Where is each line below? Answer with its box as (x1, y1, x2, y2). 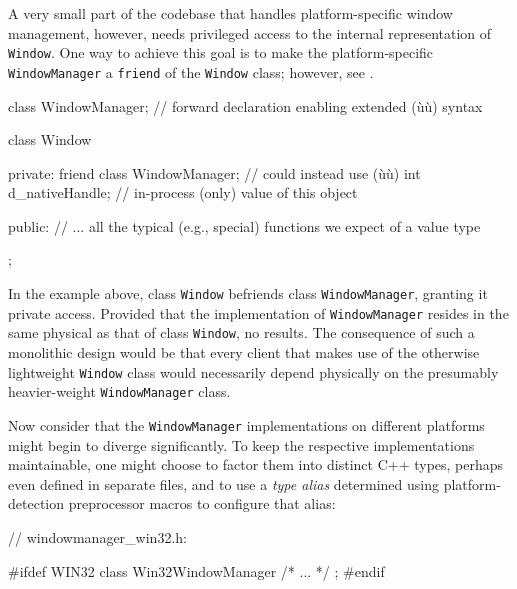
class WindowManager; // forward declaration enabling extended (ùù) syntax (8, 95, 483, 116)
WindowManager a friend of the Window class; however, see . (8, 61, 374, 82)
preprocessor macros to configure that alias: (68, 493, 336, 514)
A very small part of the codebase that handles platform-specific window (8, 3, 453, 23)
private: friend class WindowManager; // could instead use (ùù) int (8, 162, 421, 183)
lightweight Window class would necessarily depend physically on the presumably (8, 361, 499, 382)
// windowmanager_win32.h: (8, 526, 187, 547)
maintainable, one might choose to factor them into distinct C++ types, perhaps (8, 454, 504, 475)
